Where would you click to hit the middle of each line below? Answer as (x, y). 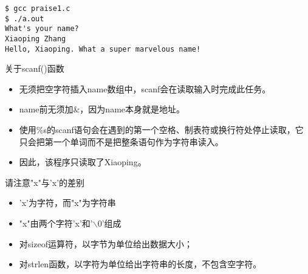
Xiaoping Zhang (36, 39)
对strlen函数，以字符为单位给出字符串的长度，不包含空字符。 (140, 264)
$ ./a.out (25, 19)
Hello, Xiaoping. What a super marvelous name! (103, 49)
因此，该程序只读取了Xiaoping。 (83, 162)
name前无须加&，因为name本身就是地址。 (102, 109)
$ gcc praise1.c (38, 9)
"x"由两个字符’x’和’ (56, 223)
